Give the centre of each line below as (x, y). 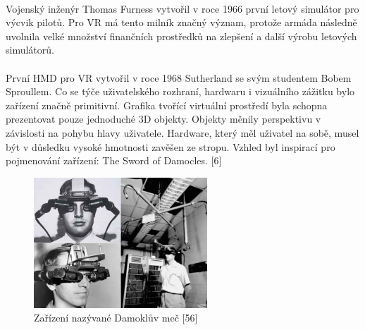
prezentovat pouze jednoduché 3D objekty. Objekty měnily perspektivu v (163, 119)
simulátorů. (30, 50)
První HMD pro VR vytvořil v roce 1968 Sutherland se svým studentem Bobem (179, 77)
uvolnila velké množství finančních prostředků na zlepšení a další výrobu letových (181, 36)
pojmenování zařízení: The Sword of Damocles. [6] (114, 160)
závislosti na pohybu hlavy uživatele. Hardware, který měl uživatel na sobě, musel (182, 132)
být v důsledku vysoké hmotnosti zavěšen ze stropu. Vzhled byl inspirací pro (171, 146)
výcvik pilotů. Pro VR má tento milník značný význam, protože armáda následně (181, 22)
